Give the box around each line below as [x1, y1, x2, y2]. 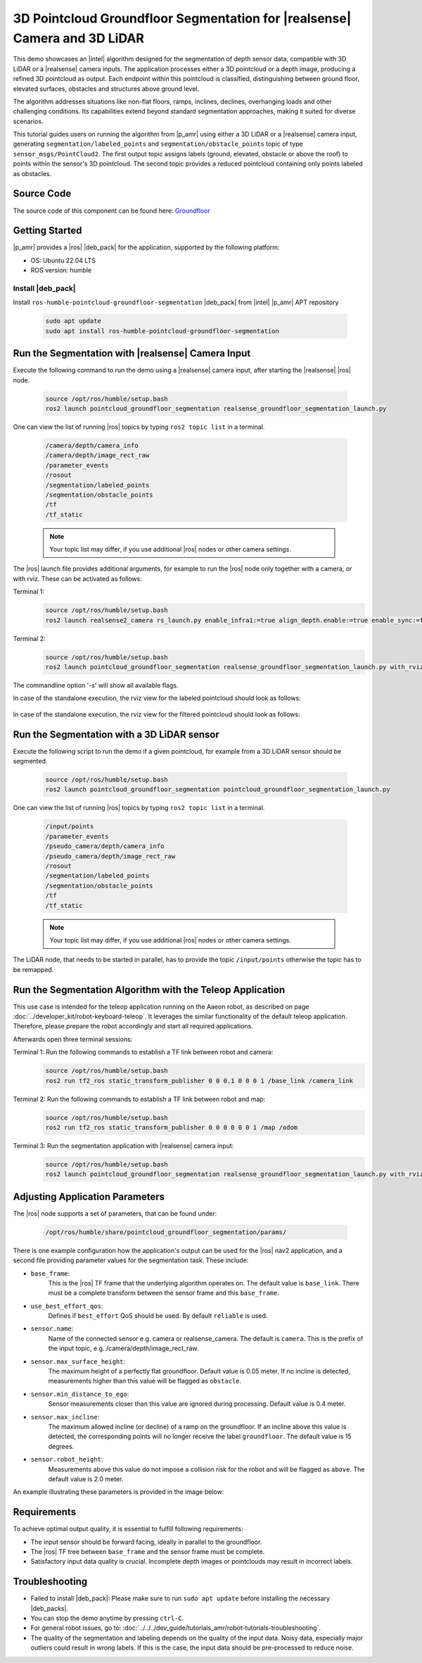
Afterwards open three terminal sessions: [13, 1035, 133, 1043]
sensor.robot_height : [30, 1455, 103, 1464]
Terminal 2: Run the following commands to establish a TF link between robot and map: [13, 1095, 266, 1103]
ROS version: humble [30, 266, 92, 275]
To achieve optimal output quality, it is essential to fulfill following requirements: [13, 1525, 243, 1533]
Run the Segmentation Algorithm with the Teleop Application [13, 983, 286, 996]
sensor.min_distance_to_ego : [30, 1390, 129, 1398]
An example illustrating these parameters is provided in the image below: [13, 1488, 224, 1496]
